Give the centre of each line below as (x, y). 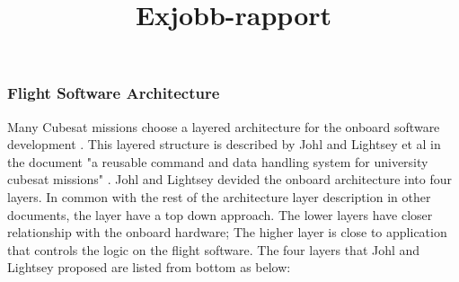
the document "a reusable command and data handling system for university (218, 161)
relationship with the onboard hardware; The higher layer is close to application (227, 232)
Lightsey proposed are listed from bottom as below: (149, 267)
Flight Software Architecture (114, 93)
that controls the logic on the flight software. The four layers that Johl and (214, 249)
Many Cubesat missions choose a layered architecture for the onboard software (224, 126)
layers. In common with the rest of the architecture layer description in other (219, 197)
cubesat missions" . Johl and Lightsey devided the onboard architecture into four (230, 179)
